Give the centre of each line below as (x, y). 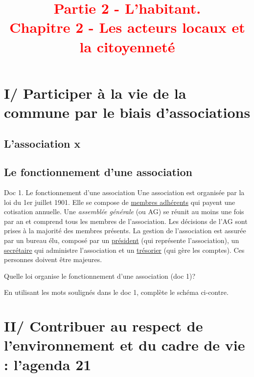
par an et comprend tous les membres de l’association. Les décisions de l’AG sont (126, 221)
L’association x (42, 143)
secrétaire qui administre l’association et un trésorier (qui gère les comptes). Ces (124, 250)
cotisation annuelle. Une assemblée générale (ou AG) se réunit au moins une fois (124, 211)
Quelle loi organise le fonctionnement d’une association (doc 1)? (100, 276)
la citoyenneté (127, 46)
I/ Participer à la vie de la (95, 93)
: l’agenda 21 (48, 364)
